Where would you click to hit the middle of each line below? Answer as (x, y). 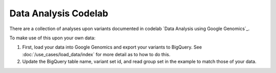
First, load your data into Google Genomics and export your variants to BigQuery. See (112, 47)
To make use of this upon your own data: (52, 38)
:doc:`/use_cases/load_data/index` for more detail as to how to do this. (96, 54)
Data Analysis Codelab (59, 13)
